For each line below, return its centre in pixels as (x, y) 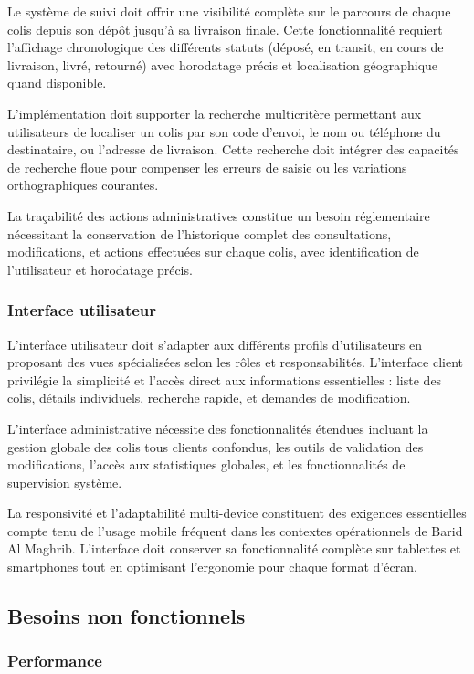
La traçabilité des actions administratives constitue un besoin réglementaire (219, 215)
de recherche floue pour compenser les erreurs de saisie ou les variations (207, 167)
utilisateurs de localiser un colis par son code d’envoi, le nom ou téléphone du (224, 131)
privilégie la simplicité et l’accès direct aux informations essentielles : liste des (225, 379)
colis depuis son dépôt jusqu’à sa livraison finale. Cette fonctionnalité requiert (225, 29)
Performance (55, 661)
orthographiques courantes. (83, 185)
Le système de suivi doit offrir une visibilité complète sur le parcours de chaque (229, 11)
